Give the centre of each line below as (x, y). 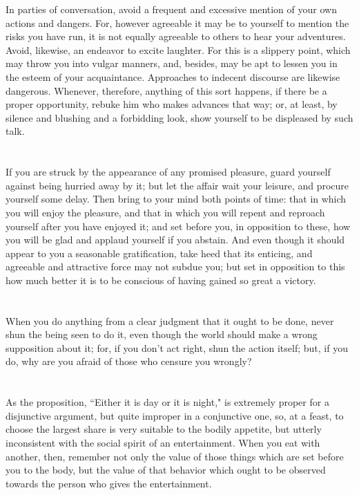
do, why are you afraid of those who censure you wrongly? (129, 361)
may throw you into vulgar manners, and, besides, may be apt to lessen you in (172, 63)
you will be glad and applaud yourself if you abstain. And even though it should (175, 240)
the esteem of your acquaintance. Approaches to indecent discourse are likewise (173, 76)
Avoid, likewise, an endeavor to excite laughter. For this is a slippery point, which (178, 49)
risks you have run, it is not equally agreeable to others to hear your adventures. (176, 36)
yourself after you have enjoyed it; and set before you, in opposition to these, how (178, 226)
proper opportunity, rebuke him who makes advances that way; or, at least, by (172, 104)
